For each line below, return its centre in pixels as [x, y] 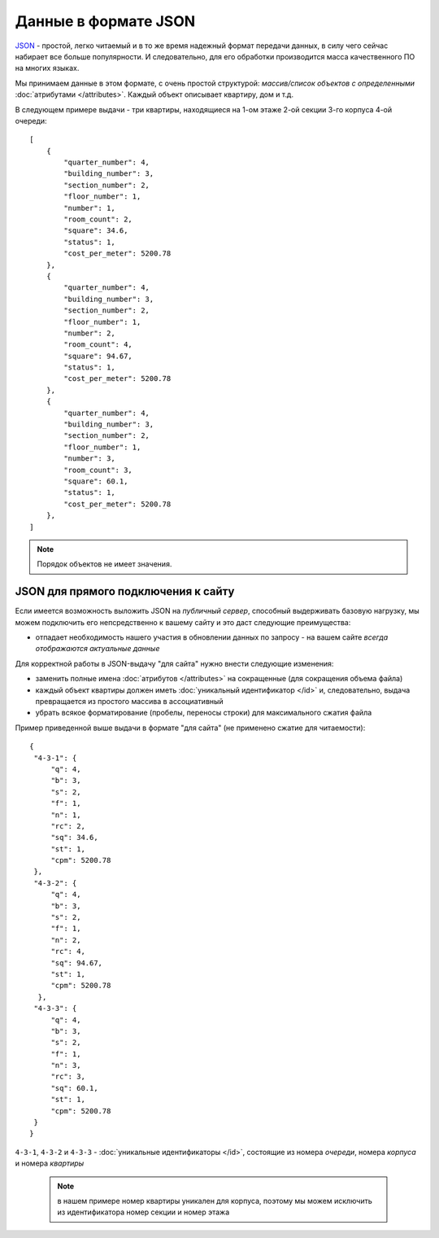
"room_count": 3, [98, 470]
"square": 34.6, [96, 231]
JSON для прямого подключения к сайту [125, 591]
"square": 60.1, [96, 481]
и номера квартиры [50, 1163]
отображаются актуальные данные [98, 649]
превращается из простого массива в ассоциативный [129, 701]
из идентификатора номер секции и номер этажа [143, 1212]
